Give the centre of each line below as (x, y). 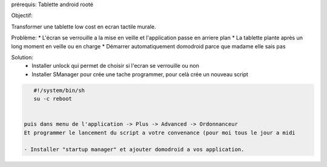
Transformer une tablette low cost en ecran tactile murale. (84, 27)
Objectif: (22, 16)
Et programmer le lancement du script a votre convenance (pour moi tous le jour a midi (160, 133)
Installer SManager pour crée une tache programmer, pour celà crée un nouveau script (140, 74)
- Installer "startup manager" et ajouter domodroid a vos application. (134, 149)
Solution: (22, 57)
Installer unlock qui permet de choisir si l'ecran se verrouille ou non (115, 66)
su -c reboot (53, 99)
